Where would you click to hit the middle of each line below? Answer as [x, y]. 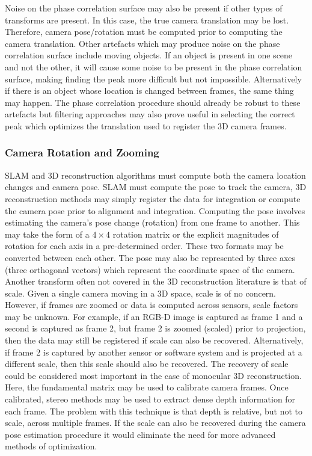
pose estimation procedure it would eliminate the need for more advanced [140, 434]
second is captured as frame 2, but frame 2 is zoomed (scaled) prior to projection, [155, 328]
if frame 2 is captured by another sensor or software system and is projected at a [154, 352]
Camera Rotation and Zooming [82, 153]
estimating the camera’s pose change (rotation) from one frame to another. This [152, 222]
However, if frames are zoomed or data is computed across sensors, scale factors [151, 305]
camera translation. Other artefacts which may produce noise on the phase [142, 43]
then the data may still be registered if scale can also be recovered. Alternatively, [154, 340]
